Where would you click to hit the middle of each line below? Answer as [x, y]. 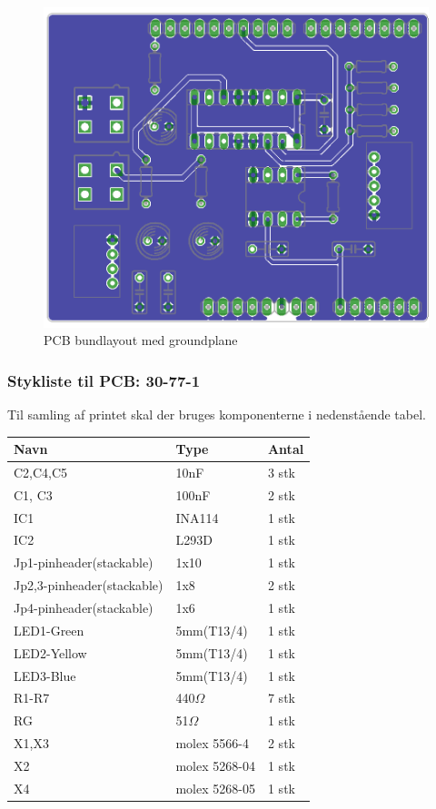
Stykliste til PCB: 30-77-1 [104, 380]
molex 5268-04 [215, 765]
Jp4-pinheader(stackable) [84, 607]
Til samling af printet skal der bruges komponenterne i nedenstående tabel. [217, 414]
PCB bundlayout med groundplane [141, 340]
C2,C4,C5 [41, 472]
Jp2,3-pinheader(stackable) [89, 585]
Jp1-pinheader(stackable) [84, 562]
